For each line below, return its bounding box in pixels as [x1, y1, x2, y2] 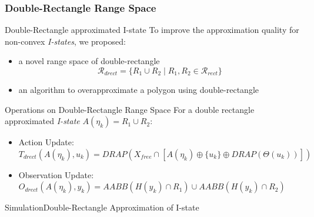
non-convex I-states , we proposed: [5, 35, 126, 47]
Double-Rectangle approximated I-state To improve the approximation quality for [5, 24, 299, 36]
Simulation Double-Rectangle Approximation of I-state [5, 201, 199, 213]
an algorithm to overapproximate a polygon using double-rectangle [18, 84, 259, 95]
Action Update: [18, 136, 74, 148]
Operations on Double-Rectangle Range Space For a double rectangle [5, 103, 255, 115]
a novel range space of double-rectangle [18, 55, 160, 67]
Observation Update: [18, 168, 94, 181]
